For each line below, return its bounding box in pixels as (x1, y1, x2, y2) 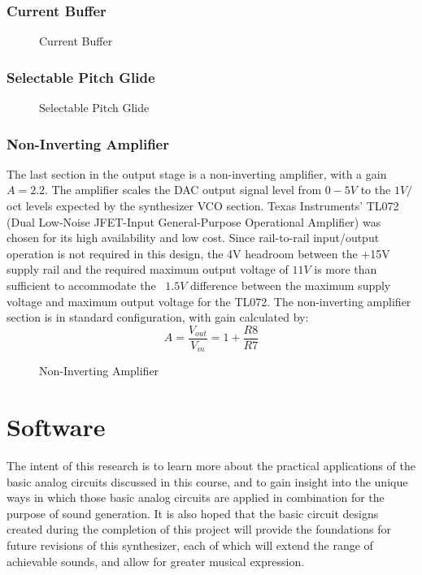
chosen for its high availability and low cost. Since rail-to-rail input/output (7, 229, 380, 246)
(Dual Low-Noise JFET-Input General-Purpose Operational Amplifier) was (7, 213, 381, 230)
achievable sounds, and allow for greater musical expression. (7, 552, 305, 569)
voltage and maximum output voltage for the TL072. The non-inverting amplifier (7, 292, 411, 309)
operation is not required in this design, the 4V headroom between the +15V (7, 244, 390, 262)
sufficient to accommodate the (7, 277, 156, 293)
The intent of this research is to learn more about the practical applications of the (7, 457, 415, 474)
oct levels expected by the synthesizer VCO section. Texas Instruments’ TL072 (7, 197, 399, 214)
